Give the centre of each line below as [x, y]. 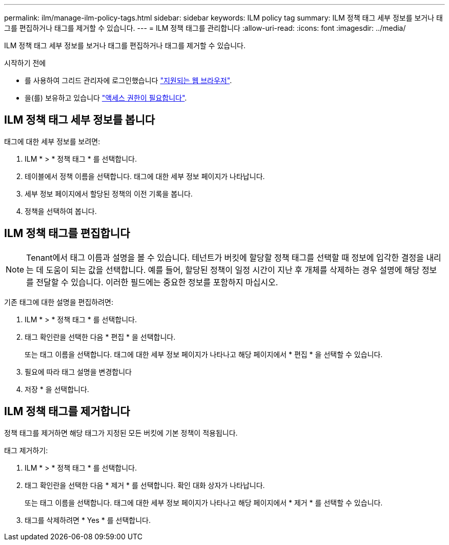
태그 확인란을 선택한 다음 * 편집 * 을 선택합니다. [100, 337]
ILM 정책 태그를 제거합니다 [67, 412]
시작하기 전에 [25, 63]
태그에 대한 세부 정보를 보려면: [52, 141]
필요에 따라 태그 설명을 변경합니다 [78, 372]
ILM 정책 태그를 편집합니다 [67, 233]
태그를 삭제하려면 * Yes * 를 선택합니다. [88, 520]
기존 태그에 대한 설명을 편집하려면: [59, 302]
